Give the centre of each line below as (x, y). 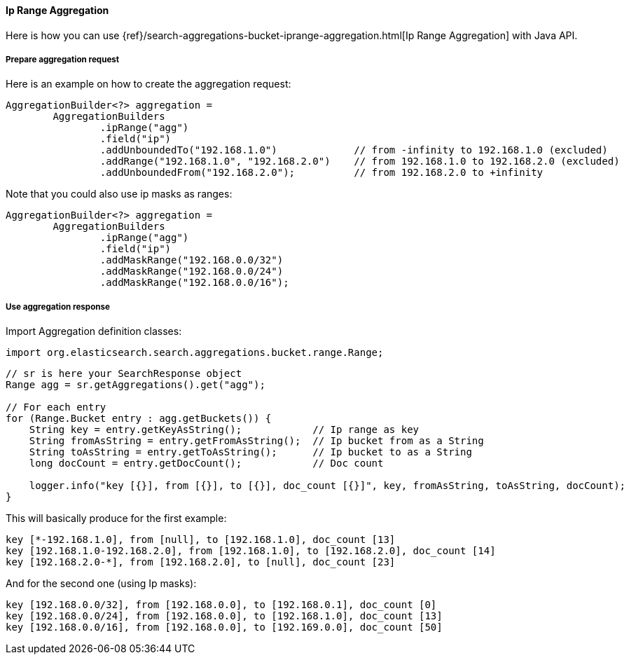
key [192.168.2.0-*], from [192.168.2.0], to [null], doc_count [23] (201, 562)
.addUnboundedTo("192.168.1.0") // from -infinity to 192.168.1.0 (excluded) (354, 150)
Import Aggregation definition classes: (94, 331)
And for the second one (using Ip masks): (101, 584)
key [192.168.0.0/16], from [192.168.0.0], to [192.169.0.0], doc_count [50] (224, 627)
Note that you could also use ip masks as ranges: (119, 194)
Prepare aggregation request (63, 60)
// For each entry (56, 407)
